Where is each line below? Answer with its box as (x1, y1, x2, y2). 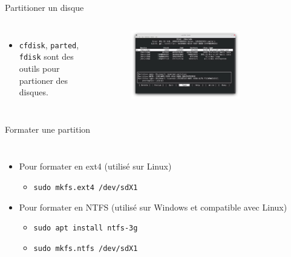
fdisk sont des (19, 50, 74, 63)
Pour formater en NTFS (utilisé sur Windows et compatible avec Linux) (19, 200, 287, 213)
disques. (19, 86, 48, 98)
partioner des (19, 74, 68, 86)
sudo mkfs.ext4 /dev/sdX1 (33, 183, 138, 192)
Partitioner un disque (5, 1, 84, 13)
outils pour (19, 62, 60, 74)
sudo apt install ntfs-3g (33, 224, 138, 233)
